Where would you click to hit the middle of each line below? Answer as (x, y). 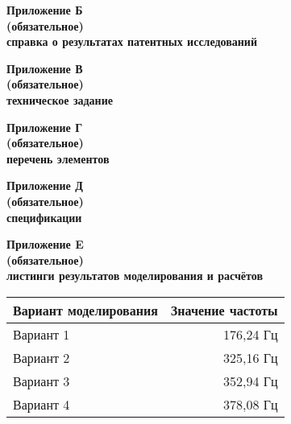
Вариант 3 (42, 381)
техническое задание (60, 99)
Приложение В (45, 68)
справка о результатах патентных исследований (132, 41)
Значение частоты (224, 310)
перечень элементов (58, 158)
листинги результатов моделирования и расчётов (135, 276)
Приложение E (45, 244)
